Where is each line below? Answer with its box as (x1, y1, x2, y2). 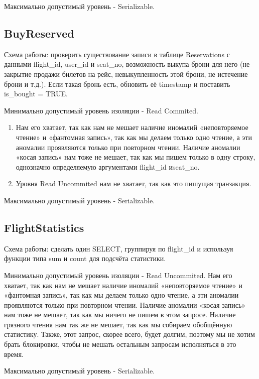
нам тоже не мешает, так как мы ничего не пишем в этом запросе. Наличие (4, 309, 236, 320)
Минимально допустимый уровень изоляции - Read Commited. (4, 105, 198, 115)
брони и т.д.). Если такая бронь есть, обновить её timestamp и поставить (4, 78, 230, 89)
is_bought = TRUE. (4, 88, 68, 99)
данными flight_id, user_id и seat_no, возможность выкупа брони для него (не (4, 59, 250, 69)
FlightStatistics (4, 219, 84, 235)
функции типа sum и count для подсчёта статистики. (4, 253, 166, 264)
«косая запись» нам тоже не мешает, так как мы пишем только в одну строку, (16, 152, 255, 162)
